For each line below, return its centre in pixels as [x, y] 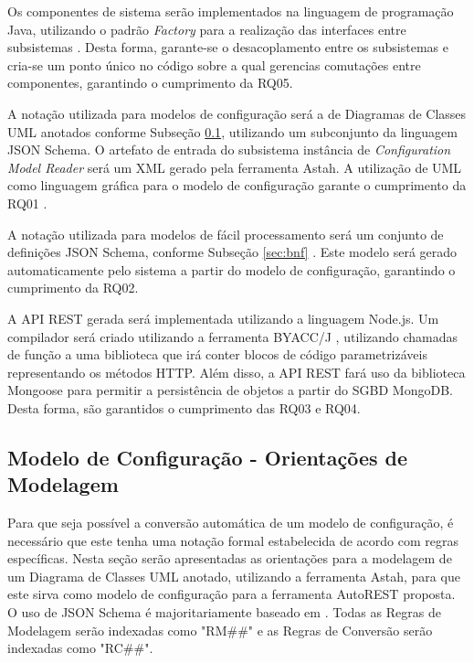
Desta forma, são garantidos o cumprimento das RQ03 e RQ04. [184, 407]
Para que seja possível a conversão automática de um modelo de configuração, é [231, 523]
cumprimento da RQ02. [73, 288]
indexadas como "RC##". [80, 648]
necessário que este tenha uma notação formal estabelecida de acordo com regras [233, 540]
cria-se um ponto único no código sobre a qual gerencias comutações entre [214, 64]
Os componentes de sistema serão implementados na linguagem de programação [231, 11]
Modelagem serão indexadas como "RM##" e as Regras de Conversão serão [220, 630]
